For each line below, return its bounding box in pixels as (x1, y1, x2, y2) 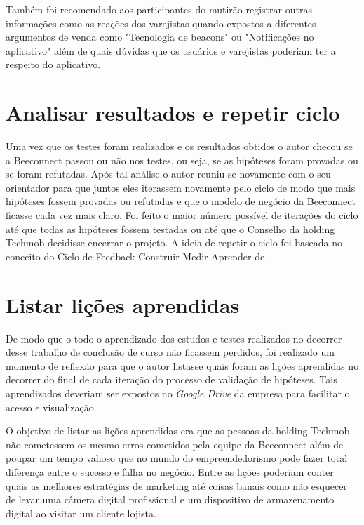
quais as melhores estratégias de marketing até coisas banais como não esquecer (6, 478, 347, 493)
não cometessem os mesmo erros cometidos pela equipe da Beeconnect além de (6, 437, 344, 451)
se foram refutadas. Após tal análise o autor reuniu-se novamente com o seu (6, 166, 331, 181)
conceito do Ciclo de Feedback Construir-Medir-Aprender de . (6, 248, 271, 263)
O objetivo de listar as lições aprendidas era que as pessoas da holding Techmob (6, 423, 350, 438)
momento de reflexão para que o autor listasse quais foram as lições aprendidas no (6, 358, 359, 373)
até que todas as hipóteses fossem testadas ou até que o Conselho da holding (6, 221, 335, 236)
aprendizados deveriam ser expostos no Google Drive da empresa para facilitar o (6, 385, 350, 400)
